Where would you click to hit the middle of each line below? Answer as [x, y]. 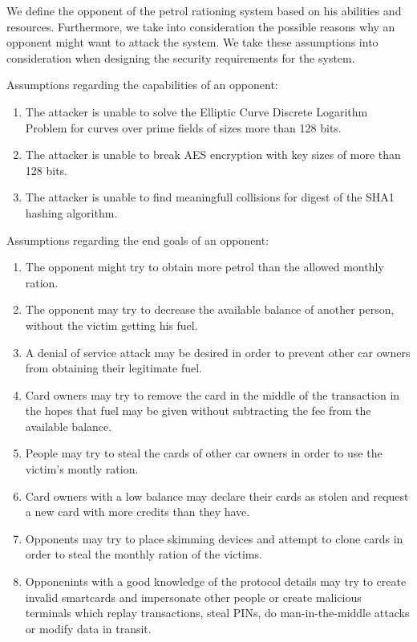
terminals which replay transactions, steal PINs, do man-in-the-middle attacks [217, 613]
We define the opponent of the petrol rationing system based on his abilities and [204, 10]
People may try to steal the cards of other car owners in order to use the [204, 453]
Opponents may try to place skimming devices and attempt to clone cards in [214, 538]
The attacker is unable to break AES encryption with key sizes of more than [213, 154]
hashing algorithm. [71, 212]
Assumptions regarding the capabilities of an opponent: [142, 85]
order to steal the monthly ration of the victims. [144, 554]
